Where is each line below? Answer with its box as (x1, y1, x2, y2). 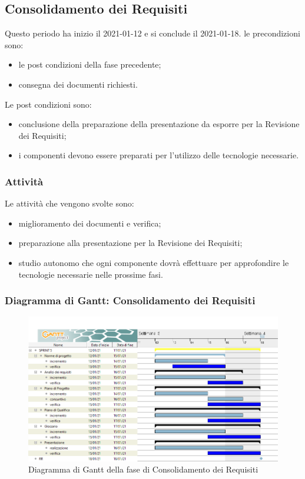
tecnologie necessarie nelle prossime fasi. (18, 268, 163, 280)
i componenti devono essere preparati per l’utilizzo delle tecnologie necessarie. (18, 149, 299, 161)
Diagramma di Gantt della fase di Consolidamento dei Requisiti (28, 463, 258, 475)
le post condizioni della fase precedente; (18, 58, 161, 71)
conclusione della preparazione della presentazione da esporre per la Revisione (18, 118, 300, 130)
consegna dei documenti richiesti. (18, 78, 138, 90)
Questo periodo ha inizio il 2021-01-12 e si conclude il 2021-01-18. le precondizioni (5, 27, 300, 39)
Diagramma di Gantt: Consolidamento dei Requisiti (5, 293, 256, 308)
